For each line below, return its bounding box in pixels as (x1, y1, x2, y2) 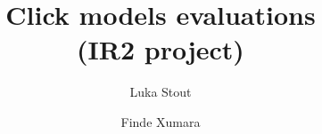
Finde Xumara (120, 112, 201, 130)
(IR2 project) (77, 31, 244, 67)
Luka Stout (129, 83, 192, 101)
